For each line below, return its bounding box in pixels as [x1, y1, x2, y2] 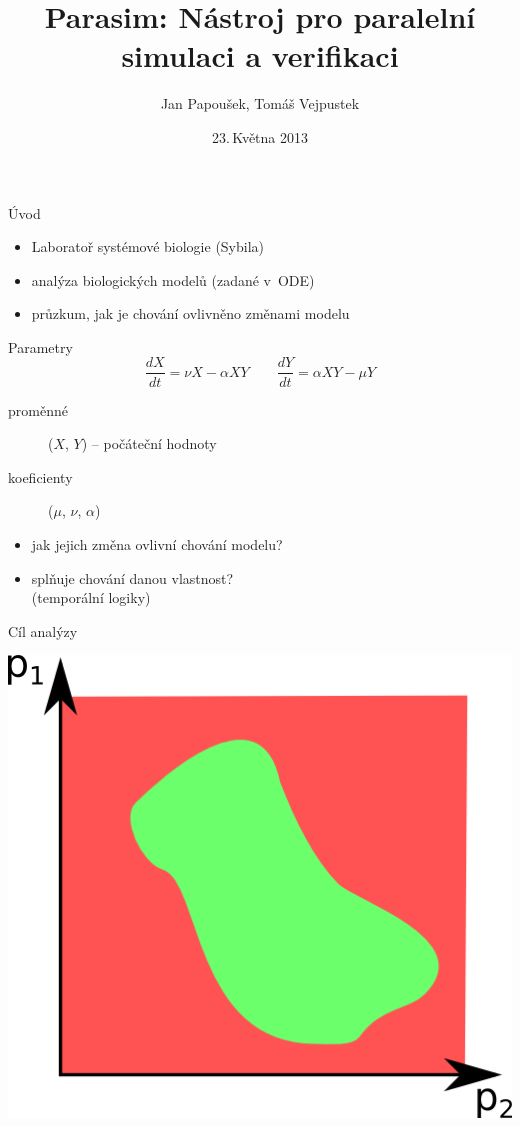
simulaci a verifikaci [121, 35, 399, 76]
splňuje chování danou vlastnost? [31, 567, 234, 588]
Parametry [8, 336, 73, 357]
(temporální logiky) [31, 587, 151, 608]
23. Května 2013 [211, 126, 309, 147]
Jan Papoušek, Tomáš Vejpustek [160, 93, 360, 114]
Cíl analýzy [8, 620, 78, 641]
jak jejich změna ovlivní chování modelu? [31, 533, 283, 554]
